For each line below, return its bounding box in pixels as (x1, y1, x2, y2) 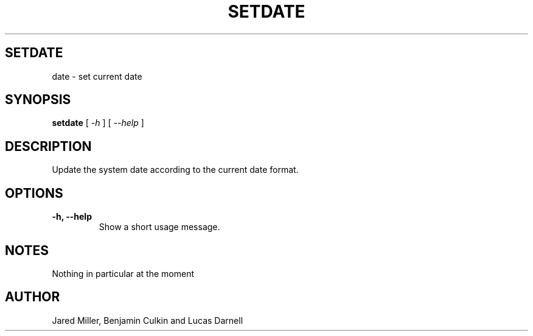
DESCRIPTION (5, 138, 92, 154)
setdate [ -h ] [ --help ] (52, 117, 144, 128)
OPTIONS (5, 185, 63, 201)
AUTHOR (5, 289, 60, 305)
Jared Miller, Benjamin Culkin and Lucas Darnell (52, 315, 243, 326)
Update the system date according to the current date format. (52, 164, 299, 175)
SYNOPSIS (5, 92, 71, 108)
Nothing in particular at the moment (52, 268, 195, 279)
